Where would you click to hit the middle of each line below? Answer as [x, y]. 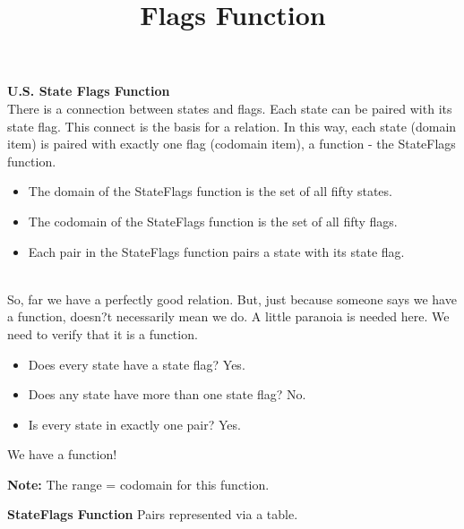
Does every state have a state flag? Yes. [137, 364]
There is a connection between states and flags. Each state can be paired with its [230, 108]
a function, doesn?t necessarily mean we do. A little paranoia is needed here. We [228, 316]
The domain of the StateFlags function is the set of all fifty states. [210, 191]
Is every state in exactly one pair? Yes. [134, 424]
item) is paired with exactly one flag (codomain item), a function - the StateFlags [232, 144]
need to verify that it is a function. [103, 333]
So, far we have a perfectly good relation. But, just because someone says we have [232, 299]
